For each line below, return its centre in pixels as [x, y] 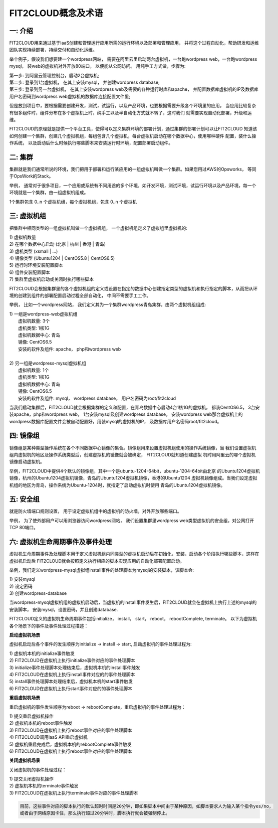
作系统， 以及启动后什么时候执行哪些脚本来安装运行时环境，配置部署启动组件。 [91, 143]
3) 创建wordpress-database [38, 593]
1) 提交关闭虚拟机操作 [31, 779]
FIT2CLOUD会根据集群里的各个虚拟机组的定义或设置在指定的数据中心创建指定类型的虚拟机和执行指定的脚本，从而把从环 [133, 288]
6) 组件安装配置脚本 [30, 272]
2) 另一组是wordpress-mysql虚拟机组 [48, 363]
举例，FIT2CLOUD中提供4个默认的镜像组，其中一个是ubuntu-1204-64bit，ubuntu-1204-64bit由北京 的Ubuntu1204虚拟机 [134, 471]
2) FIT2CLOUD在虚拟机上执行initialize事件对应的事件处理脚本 [72, 660]
